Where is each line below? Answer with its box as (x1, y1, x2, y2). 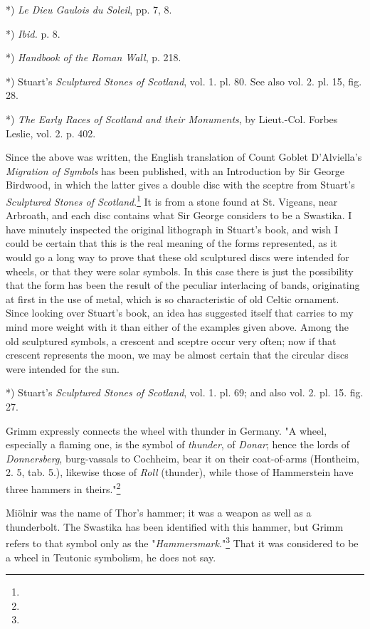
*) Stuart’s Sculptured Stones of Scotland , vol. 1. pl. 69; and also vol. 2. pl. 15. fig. (6, 385, 364, 400)
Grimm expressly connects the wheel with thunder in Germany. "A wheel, (6, 423, 327, 438)
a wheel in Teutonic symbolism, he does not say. (6, 549, 216, 564)
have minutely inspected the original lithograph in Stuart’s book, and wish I (6, 221, 339, 236)
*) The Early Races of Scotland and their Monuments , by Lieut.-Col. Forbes (6, 111, 338, 126)
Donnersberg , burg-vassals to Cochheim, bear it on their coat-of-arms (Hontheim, (6, 450, 359, 465)
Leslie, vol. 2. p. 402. (6, 125, 96, 140)
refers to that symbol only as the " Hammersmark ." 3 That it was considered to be (6, 534, 359, 550)
